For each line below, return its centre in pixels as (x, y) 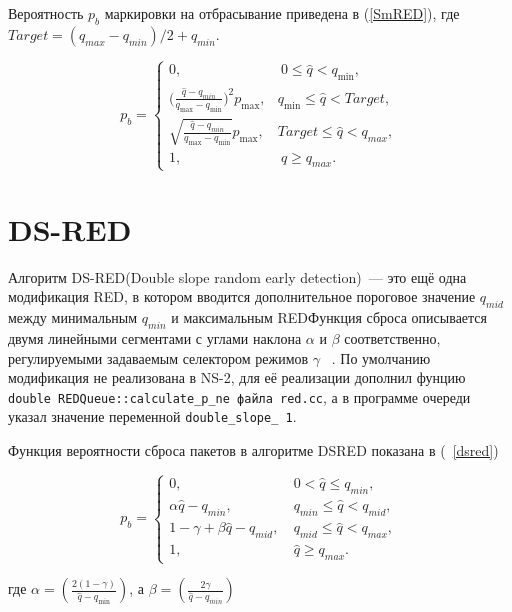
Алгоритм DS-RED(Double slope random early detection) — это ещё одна (237, 276)
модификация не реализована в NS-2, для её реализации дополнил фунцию (237, 377)
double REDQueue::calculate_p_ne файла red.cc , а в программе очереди (239, 396)
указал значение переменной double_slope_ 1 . (152, 416)
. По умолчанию (381, 357)
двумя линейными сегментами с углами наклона (155, 337)
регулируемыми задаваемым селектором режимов (158, 357)
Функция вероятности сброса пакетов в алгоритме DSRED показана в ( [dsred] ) (253, 450)
